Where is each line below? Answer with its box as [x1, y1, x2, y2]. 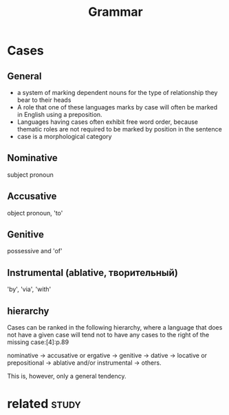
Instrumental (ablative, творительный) [7, 266, 179, 279]
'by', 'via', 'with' [7, 285, 52, 293]
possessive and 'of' [7, 247, 63, 255]
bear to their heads [17, 96, 72, 104]
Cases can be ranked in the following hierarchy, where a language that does [7, 323, 223, 332]
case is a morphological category [17, 132, 112, 140]
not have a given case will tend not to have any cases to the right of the [7, 331, 210, 339]
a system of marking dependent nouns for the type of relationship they [17, 89, 218, 96]
